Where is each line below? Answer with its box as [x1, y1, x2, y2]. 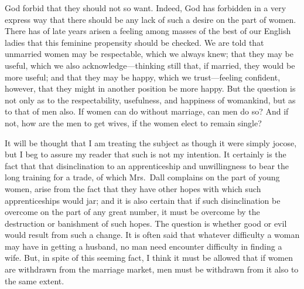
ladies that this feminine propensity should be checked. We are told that [5, 36, 264, 48]
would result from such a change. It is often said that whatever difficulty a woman [5, 228, 300, 241]
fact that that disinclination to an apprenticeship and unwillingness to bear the [5, 159, 289, 172]
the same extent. [5, 274, 64, 287]
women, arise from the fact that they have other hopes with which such [5, 182, 261, 194]
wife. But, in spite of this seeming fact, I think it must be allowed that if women [5, 251, 293, 264]
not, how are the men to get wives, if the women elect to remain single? [5, 116, 262, 129]
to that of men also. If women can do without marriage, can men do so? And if [5, 105, 289, 117]
